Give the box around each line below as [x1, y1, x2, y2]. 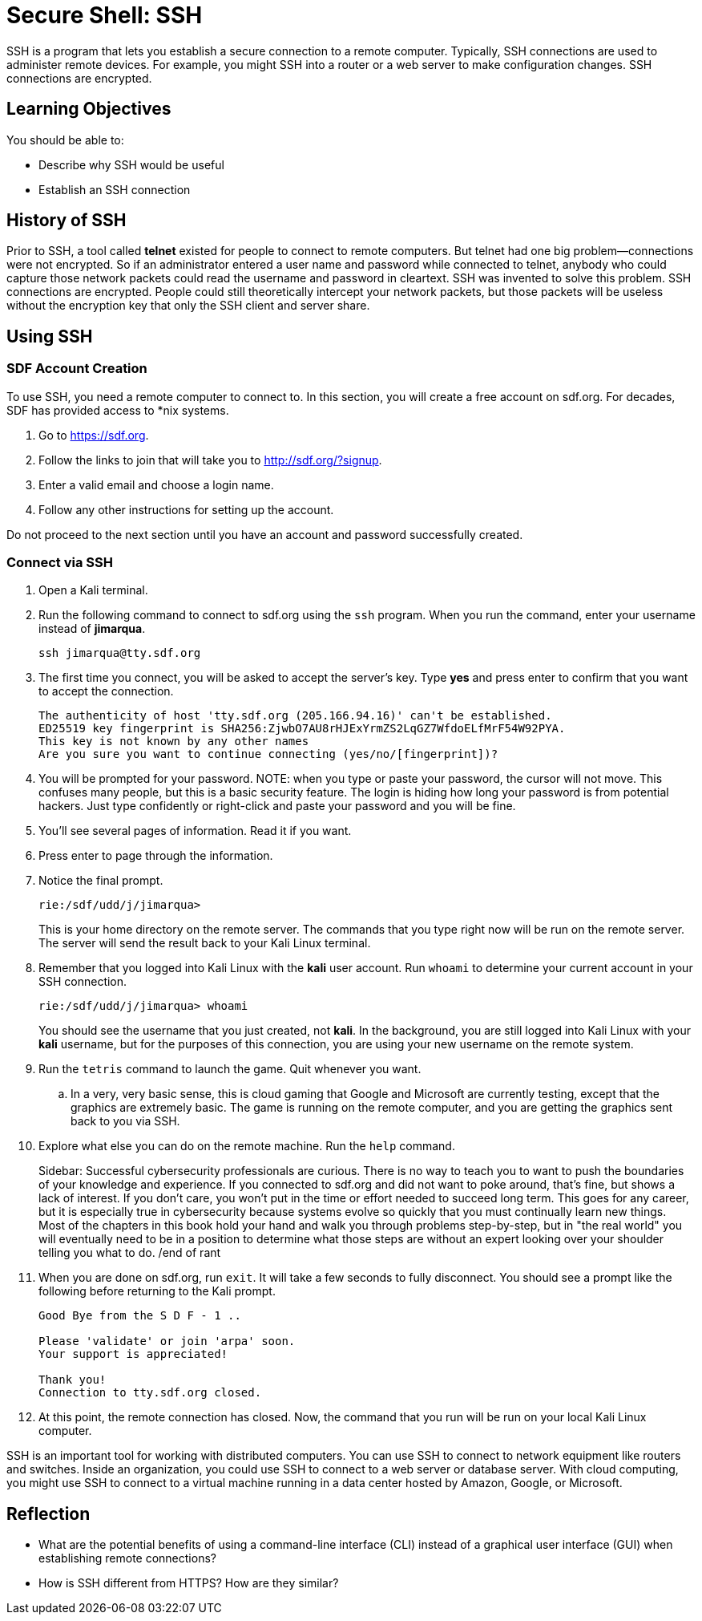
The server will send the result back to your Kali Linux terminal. [38, 936, 371, 950]
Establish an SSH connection [38, 182, 191, 197]
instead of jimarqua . [38, 622, 146, 636]
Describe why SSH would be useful [38, 157, 224, 172]
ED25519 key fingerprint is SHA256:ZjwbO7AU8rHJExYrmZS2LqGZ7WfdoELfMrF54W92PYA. [38, 722, 566, 736]
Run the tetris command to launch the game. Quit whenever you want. [38, 1062, 422, 1076]
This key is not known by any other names [38, 735, 309, 748]
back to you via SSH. [71, 1114, 180, 1129]
